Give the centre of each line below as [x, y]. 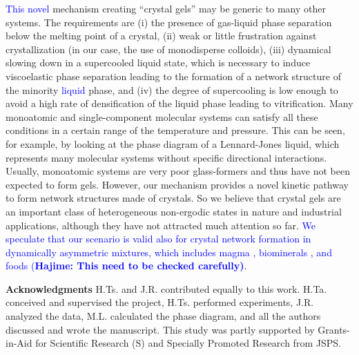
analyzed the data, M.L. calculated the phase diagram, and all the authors [163, 316]
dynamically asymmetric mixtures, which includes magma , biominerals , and [169, 252]
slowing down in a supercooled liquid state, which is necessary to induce [158, 63]
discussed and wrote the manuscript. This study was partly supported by [160, 329]
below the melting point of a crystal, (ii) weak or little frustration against [161, 36]
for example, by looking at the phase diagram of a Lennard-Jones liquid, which [173, 143]
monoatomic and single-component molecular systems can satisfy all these [162, 116]
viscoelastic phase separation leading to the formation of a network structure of [173, 76]
